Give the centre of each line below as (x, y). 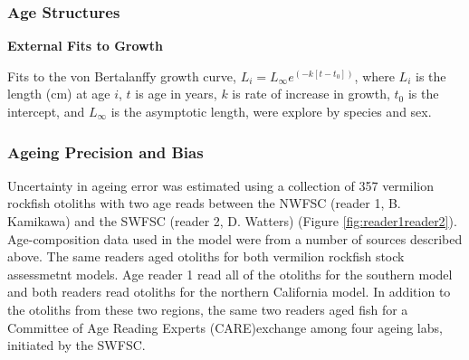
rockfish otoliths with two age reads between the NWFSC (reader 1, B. (204, 203)
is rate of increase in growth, (311, 94)
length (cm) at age (59, 94)
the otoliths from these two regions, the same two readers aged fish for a (208, 309)
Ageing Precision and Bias (105, 152)
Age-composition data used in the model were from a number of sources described (235, 238)
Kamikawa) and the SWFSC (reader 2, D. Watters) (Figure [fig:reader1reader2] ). (232, 221)
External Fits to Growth (85, 46)
